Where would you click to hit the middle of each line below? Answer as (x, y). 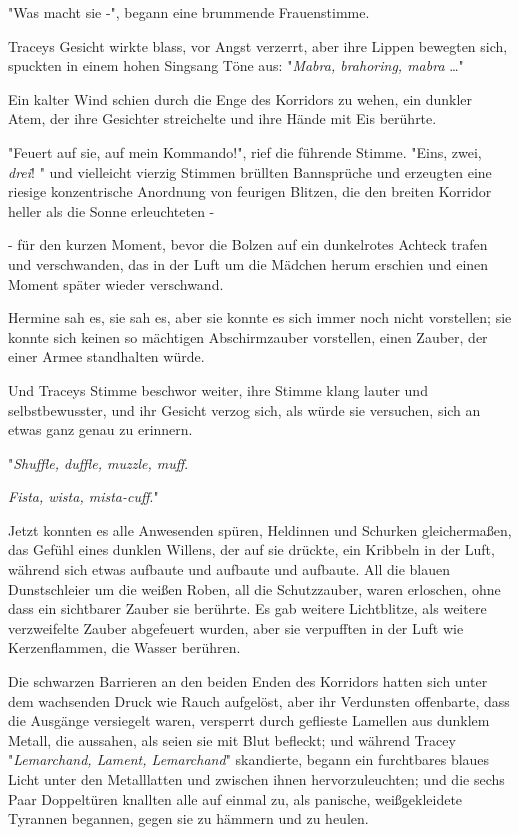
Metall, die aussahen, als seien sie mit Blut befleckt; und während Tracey (232, 739)
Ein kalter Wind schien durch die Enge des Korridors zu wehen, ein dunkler (240, 98)
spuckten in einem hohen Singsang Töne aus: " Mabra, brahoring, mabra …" (236, 65)
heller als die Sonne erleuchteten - (111, 210)
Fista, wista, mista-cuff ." (83, 496)
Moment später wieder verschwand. (116, 283)
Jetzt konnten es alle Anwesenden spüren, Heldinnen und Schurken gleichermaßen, (260, 529)
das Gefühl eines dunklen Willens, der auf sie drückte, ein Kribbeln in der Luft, (251, 549)
